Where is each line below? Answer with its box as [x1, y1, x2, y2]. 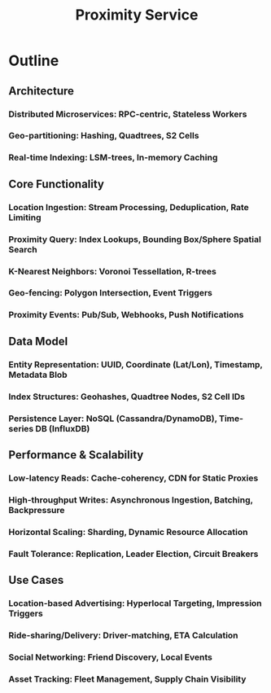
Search [8, 243, 38, 255]
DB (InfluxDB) [35, 423, 90, 434]
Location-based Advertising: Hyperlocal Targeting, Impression [8, 597, 262, 608]
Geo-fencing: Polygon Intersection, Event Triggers [8, 287, 213, 299]
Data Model [8, 334, 68, 348]
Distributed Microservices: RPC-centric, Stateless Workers [8, 108, 247, 120]
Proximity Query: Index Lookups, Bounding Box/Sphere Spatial [8, 234, 262, 245]
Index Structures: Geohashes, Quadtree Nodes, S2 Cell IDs [8, 391, 246, 402]
